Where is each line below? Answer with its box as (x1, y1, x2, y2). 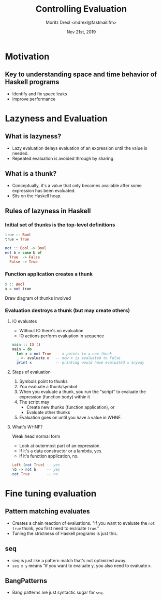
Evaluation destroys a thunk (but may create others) (5, 307, 130, 314)
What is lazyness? (5, 132, 61, 140)
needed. (12, 150, 29, 156)
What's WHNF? (12, 424, 43, 430)
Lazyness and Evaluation (5, 113, 108, 124)
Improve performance (12, 96, 56, 102)
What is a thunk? (5, 170, 57, 178)
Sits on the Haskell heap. (12, 193, 62, 199)
